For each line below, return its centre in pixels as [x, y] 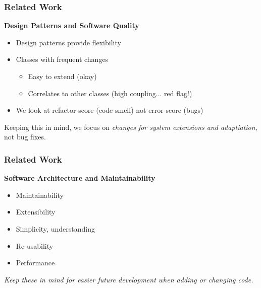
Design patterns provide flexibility [68, 42]
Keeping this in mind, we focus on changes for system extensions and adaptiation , [131, 127]
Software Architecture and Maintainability [80, 178]
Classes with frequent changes [62, 59]
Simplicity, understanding [55, 228]
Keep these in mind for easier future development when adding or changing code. [129, 279]
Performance [35, 263]
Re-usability [35, 245]
